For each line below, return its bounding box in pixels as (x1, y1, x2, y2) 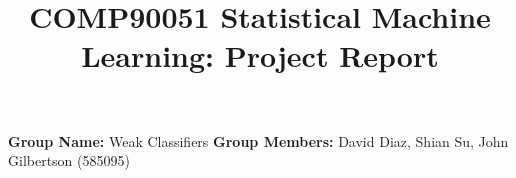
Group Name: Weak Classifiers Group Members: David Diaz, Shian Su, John (8, 130, 509, 151)
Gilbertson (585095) (8, 150, 130, 171)
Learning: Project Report (81, 35, 439, 76)
